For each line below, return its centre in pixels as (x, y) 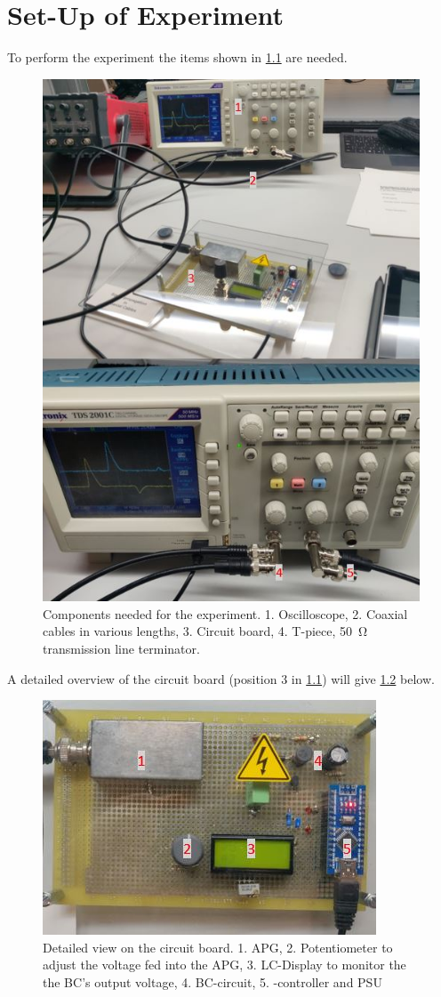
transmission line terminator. (121, 649)
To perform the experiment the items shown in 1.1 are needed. (177, 57)
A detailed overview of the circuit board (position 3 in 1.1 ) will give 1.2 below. (221, 678)
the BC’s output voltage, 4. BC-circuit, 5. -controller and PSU (212, 982)
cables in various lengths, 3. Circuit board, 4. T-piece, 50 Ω (205, 631)
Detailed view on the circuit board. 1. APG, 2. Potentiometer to (218, 947)
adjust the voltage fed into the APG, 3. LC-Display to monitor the (225, 965)
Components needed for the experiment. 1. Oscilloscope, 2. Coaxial (225, 613)
